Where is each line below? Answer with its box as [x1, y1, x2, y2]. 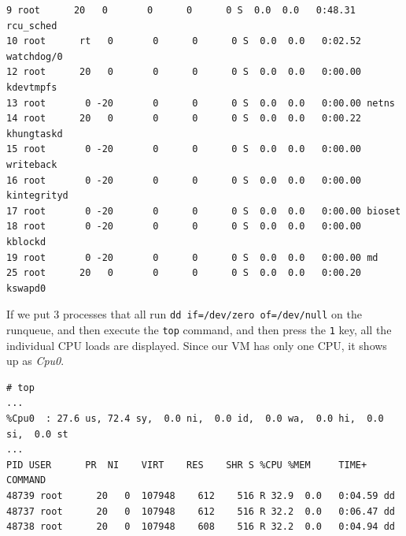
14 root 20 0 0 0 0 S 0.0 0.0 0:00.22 [6, 113, 362, 125]
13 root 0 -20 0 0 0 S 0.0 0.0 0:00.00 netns [6, 97, 395, 109]
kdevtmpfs [6, 81, 57, 93]
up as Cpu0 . [6, 352, 65, 369]
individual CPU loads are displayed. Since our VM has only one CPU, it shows [6, 337, 387, 353]
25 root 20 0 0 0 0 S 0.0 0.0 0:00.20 [6, 267, 362, 279]
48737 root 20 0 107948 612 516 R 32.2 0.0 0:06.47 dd [6, 505, 395, 517]
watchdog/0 [6, 50, 63, 62]
